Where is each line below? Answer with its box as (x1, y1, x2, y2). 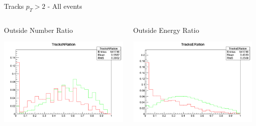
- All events (47, 1, 82, 11)
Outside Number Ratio (4, 25, 73, 35)
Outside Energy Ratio (133, 25, 199, 35)
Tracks (4, 1, 24, 11)
